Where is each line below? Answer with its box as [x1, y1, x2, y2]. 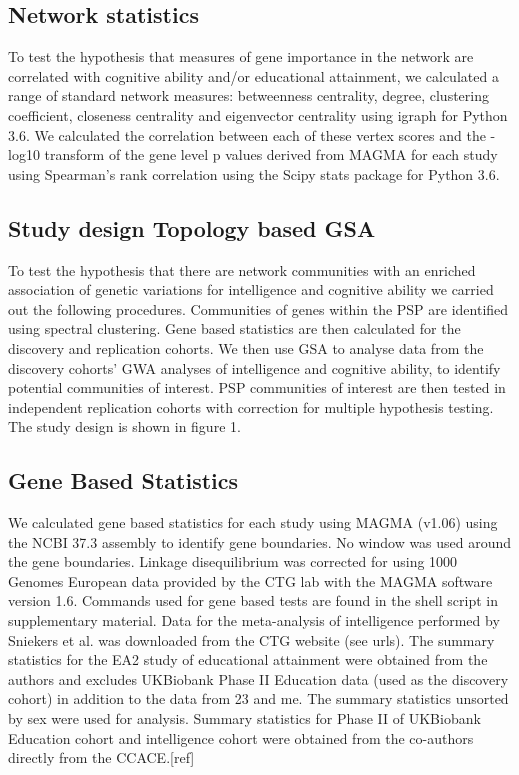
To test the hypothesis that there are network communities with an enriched [8, 259, 476, 280]
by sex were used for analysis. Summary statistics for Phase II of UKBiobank [8, 708, 481, 729]
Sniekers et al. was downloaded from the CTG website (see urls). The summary [8, 629, 495, 650]
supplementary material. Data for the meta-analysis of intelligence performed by [8, 610, 500, 631]
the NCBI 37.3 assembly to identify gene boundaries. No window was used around [8, 531, 512, 552]
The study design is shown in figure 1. [8, 416, 241, 437]
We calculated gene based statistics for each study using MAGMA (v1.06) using [8, 512, 498, 533]
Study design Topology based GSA [8, 212, 376, 243]
